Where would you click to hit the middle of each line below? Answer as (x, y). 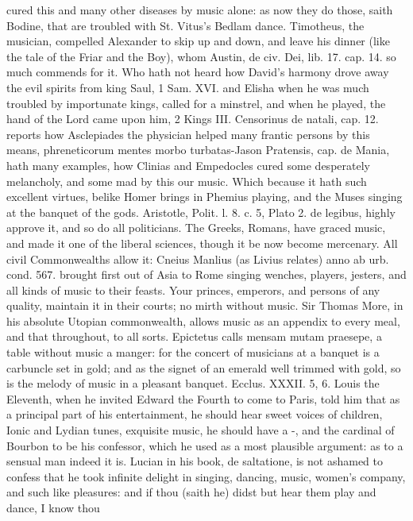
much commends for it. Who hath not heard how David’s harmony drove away (198, 72)
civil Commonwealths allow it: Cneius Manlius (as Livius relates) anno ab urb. (198, 259)
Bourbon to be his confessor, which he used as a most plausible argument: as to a (205, 445)
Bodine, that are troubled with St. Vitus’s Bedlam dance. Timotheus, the (185, 25)
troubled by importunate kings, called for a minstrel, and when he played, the (196, 103)
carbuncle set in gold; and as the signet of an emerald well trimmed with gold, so (204, 367)
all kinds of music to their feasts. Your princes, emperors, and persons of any (193, 289)
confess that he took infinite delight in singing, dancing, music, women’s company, (206, 476)
